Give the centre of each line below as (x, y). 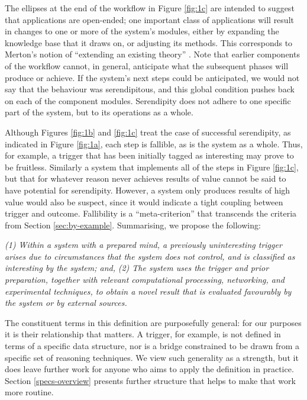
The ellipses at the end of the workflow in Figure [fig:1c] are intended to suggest (150, 8)
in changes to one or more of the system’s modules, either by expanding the (142, 31)
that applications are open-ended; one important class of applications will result (149, 19)
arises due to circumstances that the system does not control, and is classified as (150, 256)
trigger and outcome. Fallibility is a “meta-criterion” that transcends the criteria (151, 213)
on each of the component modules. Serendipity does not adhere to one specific (148, 100)
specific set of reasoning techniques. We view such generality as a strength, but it (152, 357)
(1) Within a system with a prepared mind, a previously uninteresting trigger (143, 245)
